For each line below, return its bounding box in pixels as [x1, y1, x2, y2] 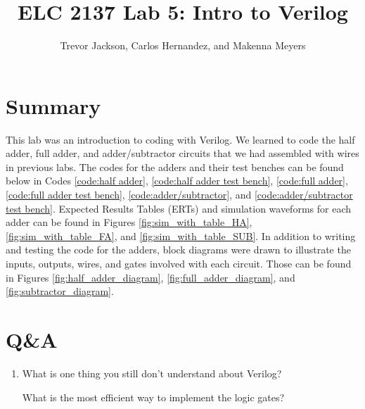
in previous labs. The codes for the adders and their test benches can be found [6, 159, 344, 174]
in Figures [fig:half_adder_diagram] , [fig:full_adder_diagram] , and [6, 270, 295, 284]
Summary [6, 91, 101, 120]
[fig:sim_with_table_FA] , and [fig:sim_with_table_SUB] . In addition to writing [6, 228, 356, 243]
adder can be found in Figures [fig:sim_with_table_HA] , [6, 215, 252, 229]
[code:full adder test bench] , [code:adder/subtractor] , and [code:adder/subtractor [6, 187, 353, 202]
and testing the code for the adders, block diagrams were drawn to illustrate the [6, 242, 351, 257]
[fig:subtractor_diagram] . [6, 284, 114, 298]
